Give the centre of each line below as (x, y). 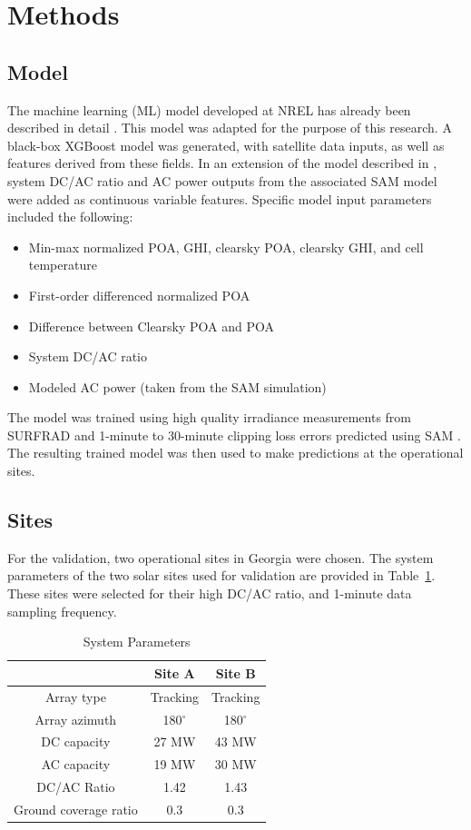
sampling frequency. (62, 611)
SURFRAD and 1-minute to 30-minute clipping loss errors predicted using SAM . (234, 435)
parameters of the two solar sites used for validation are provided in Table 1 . (221, 575)
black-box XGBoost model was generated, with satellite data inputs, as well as (226, 145)
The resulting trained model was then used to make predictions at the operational (235, 453)
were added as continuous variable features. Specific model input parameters (220, 198)
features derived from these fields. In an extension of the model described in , (222, 163)
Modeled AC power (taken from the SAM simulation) (177, 386)
